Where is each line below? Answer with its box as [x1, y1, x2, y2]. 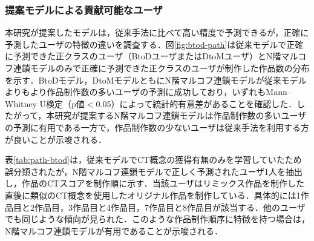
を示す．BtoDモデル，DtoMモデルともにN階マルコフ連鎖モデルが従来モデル [5, 73, 307, 86]
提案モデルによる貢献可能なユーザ [5, 2, 163, 17]
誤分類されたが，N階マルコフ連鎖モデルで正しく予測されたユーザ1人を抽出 [5, 165, 303, 177]
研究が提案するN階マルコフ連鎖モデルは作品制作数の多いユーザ [54, 109, 307, 122]
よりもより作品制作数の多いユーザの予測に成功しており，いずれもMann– [5, 85, 292, 98]
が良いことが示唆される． [5, 133, 106, 145]
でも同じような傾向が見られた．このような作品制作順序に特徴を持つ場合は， [5, 213, 310, 225]
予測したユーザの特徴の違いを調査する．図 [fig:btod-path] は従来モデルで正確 [5, 38, 304, 50]
